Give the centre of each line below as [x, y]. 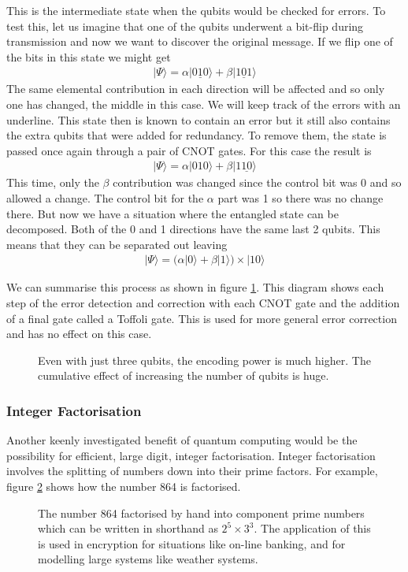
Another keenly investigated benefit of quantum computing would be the [182, 440]
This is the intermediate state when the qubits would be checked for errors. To [196, 10]
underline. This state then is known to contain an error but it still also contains [198, 119]
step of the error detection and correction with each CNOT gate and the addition [203, 303]
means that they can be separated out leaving [117, 244]
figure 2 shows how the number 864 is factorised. [124, 486]
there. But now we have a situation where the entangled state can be [172, 213]
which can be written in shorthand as [128, 528]
